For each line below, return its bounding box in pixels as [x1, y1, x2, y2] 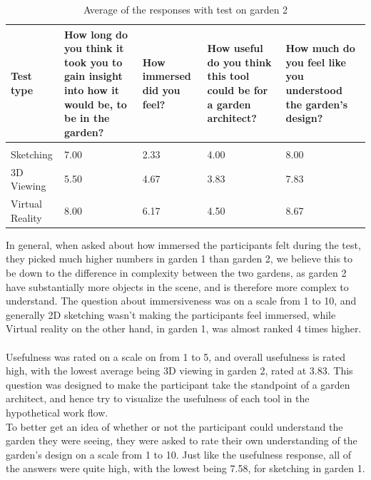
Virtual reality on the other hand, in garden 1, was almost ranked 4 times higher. [6, 321, 362, 336]
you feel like [285, 54, 346, 69]
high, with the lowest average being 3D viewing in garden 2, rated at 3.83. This [6, 363, 353, 378]
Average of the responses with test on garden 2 [83, 2, 288, 16]
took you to [63, 54, 123, 69]
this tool [207, 68, 250, 83]
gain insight [63, 68, 123, 83]
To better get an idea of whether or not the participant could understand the [6, 419, 343, 434]
